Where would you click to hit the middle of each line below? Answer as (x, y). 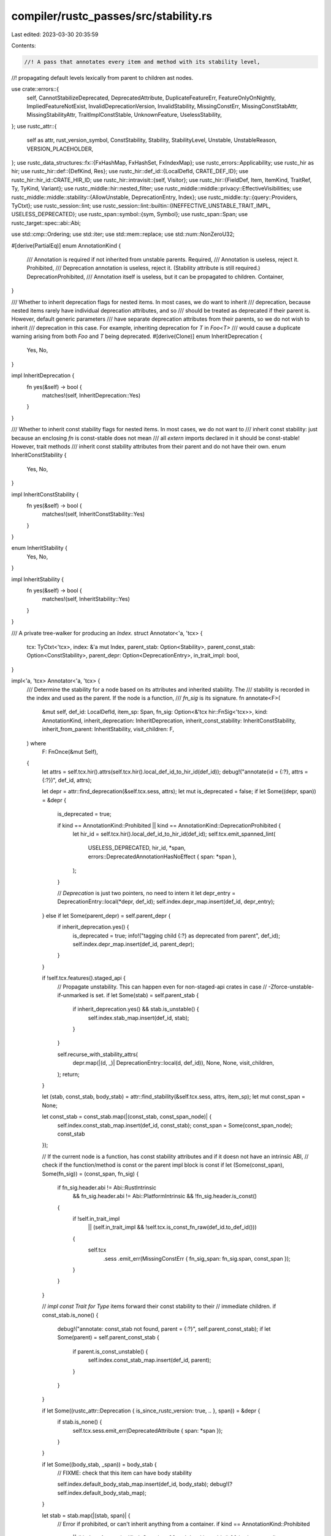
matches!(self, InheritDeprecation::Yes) (91, 396)
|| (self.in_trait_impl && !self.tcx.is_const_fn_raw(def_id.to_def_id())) (172, 1227)
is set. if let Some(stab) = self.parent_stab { (144, 995)
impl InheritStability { (38, 579)
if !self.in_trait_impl (96, 1219)
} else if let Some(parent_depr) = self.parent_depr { (106, 915)
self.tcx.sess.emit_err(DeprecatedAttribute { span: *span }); (148, 1430)
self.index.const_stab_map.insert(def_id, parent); (150, 1360)
